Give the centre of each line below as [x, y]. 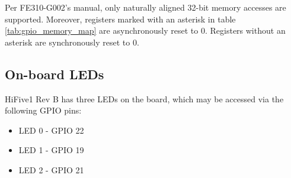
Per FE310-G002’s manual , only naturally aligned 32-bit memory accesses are [145, 7]
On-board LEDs [55, 74]
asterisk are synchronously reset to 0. [72, 42]
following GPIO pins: [43, 110]
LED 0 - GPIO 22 [51, 130]
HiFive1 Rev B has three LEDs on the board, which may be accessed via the [144, 98]
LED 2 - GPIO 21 [51, 169]
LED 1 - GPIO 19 [51, 150]
